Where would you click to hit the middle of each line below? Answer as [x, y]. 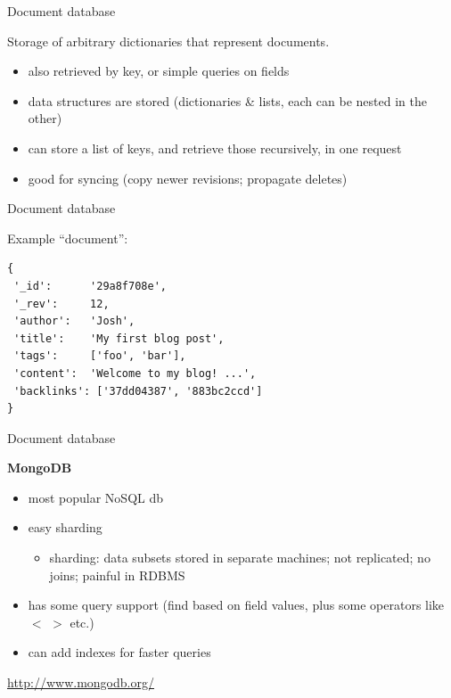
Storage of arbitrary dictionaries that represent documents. [168, 41]
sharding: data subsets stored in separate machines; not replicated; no [240, 558]
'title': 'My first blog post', [119, 338]
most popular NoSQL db [96, 497]
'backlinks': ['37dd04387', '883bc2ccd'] [138, 391]
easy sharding [65, 527]
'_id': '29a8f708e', [90, 286]
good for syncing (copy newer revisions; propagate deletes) [188, 178]
